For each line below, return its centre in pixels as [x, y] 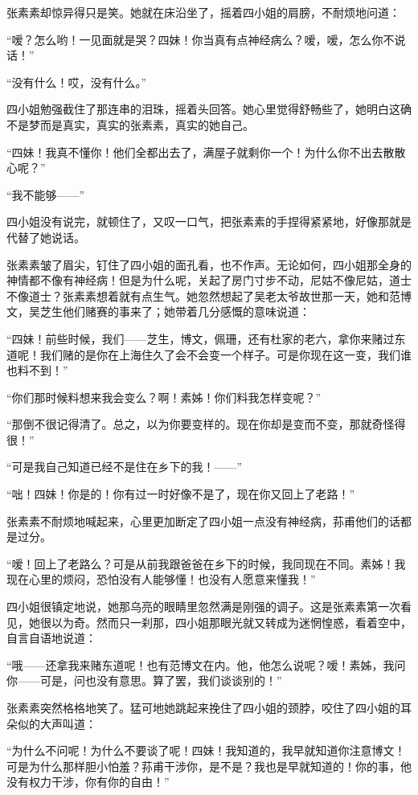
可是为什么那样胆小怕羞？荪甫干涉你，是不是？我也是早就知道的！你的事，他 [209, 766]
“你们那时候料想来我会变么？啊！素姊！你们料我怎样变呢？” [164, 397]
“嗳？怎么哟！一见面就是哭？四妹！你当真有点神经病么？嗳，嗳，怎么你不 [201, 39]
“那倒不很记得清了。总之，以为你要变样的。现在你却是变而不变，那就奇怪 [201, 424]
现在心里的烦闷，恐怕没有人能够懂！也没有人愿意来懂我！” [161, 579]
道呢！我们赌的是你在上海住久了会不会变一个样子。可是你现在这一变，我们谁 [209, 354]
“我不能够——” [46, 194]
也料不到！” [37, 370]
